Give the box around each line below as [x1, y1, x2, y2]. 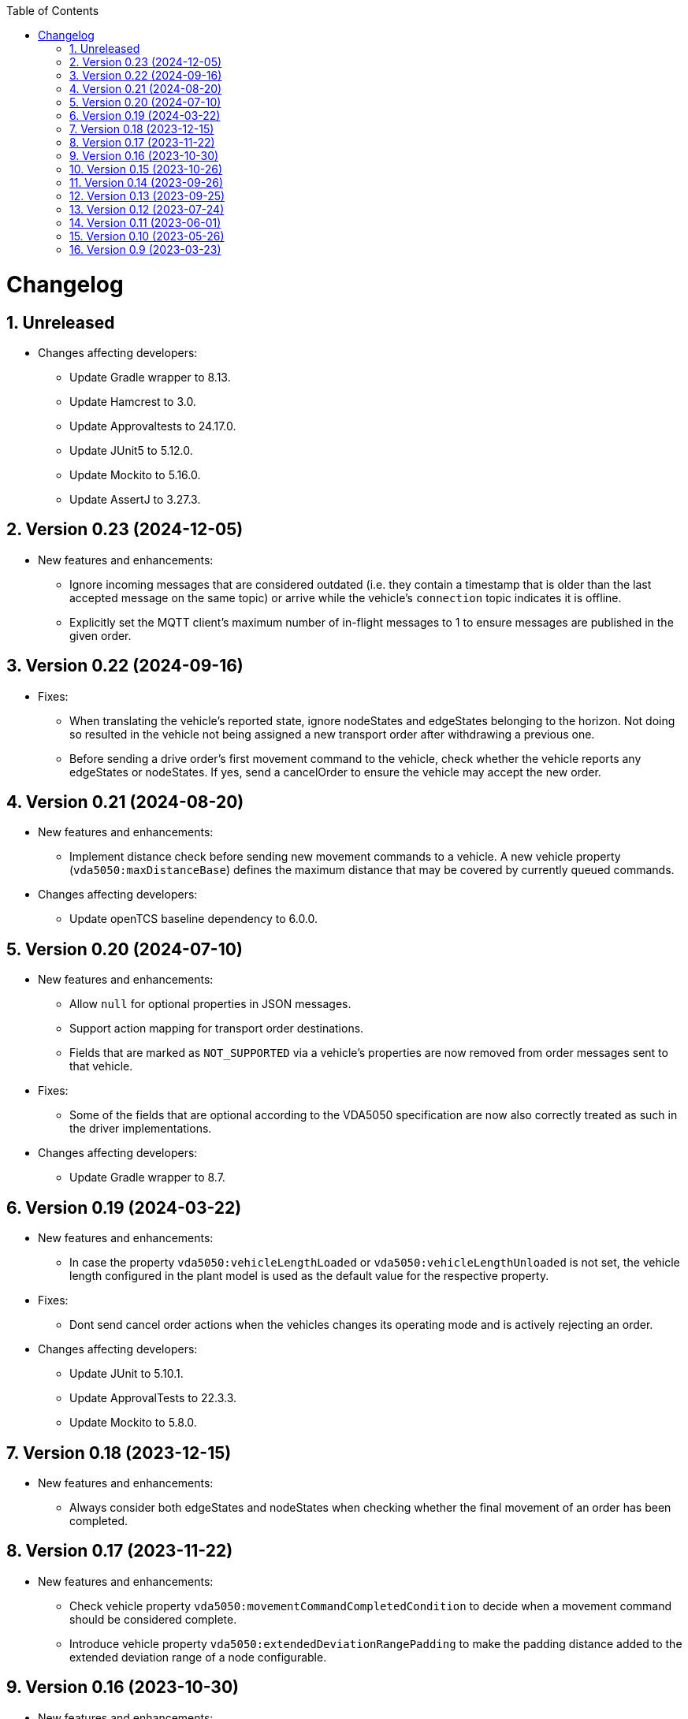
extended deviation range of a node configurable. [69, 1650, 327, 1664]
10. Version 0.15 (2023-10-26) [69, 162, 223, 176]
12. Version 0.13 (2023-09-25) [69, 189, 225, 203]
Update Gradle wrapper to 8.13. [69, 370, 231, 384]
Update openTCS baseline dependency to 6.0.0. [69, 912, 318, 926]
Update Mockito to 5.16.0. [69, 467, 201, 482]
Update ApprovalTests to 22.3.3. [69, 1391, 237, 1405]
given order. [69, 628, 132, 642]
